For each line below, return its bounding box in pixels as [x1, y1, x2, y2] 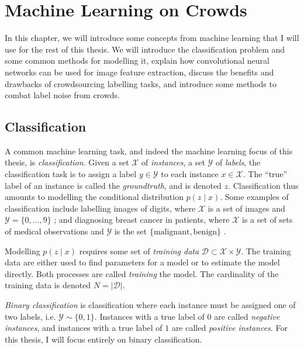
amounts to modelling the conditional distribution [5, 191, 184, 203]
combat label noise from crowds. [5, 89, 120, 101]
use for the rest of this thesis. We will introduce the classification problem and [5, 43, 285, 55]
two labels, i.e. [5, 310, 56, 322]
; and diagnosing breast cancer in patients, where [54, 213, 230, 226]
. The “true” [243, 168, 288, 180]
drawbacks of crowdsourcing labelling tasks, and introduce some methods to [5, 77, 277, 89]
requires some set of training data [79, 244, 199, 257]
